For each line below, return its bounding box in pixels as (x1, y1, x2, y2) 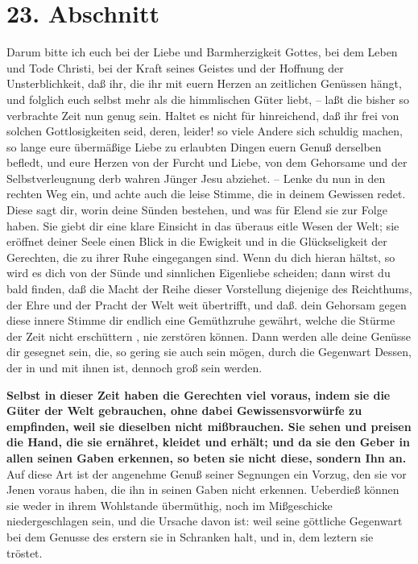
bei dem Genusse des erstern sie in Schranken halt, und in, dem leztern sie (6, 528, 374, 545)
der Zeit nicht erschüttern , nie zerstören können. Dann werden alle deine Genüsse (6, 327, 412, 344)
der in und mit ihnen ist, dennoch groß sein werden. (6, 359, 263, 375)
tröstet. (6, 544, 43, 561)
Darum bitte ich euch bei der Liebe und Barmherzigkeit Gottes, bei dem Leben (6, 44, 398, 60)
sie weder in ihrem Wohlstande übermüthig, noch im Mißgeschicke (6, 496, 333, 513)
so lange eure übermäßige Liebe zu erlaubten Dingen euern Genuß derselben (6, 138, 382, 155)
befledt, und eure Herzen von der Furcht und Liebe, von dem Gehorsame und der (6, 154, 408, 171)
